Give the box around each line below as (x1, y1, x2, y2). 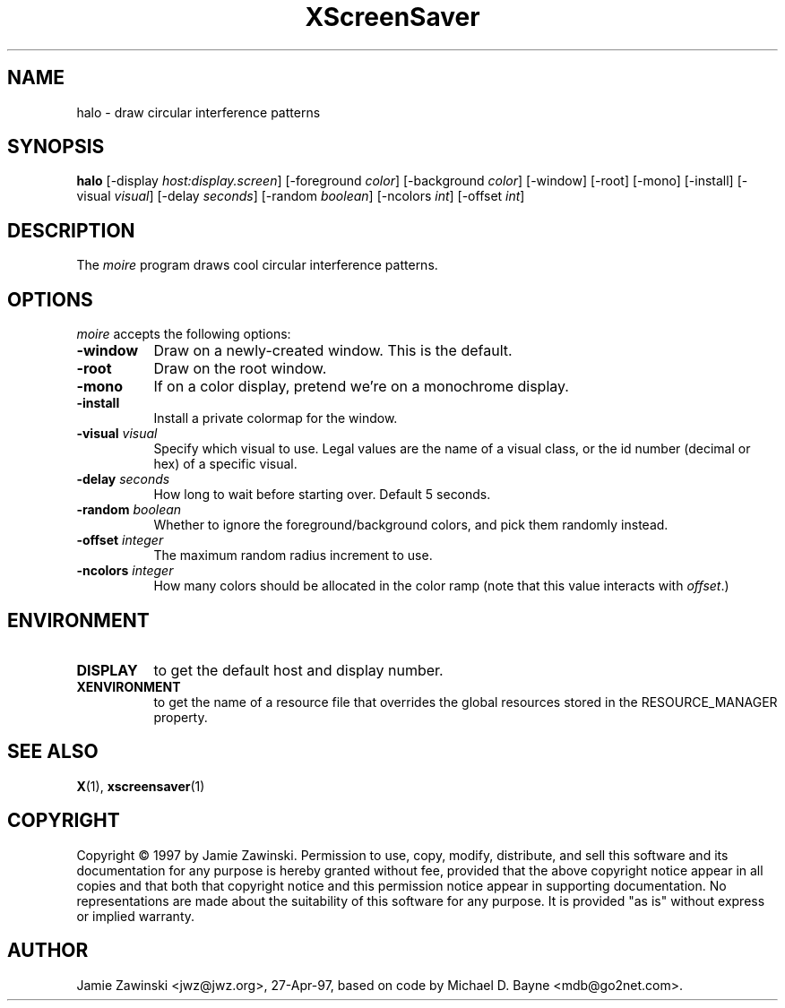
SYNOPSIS (7, 135, 105, 159)
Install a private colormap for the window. (153, 410, 398, 426)
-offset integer (76, 532, 164, 548)
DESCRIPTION (7, 219, 135, 242)
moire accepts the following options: (76, 326, 291, 342)
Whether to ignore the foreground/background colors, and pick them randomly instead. (153, 517, 669, 533)
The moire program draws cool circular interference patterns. (76, 257, 438, 273)
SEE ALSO (7, 740, 99, 763)
